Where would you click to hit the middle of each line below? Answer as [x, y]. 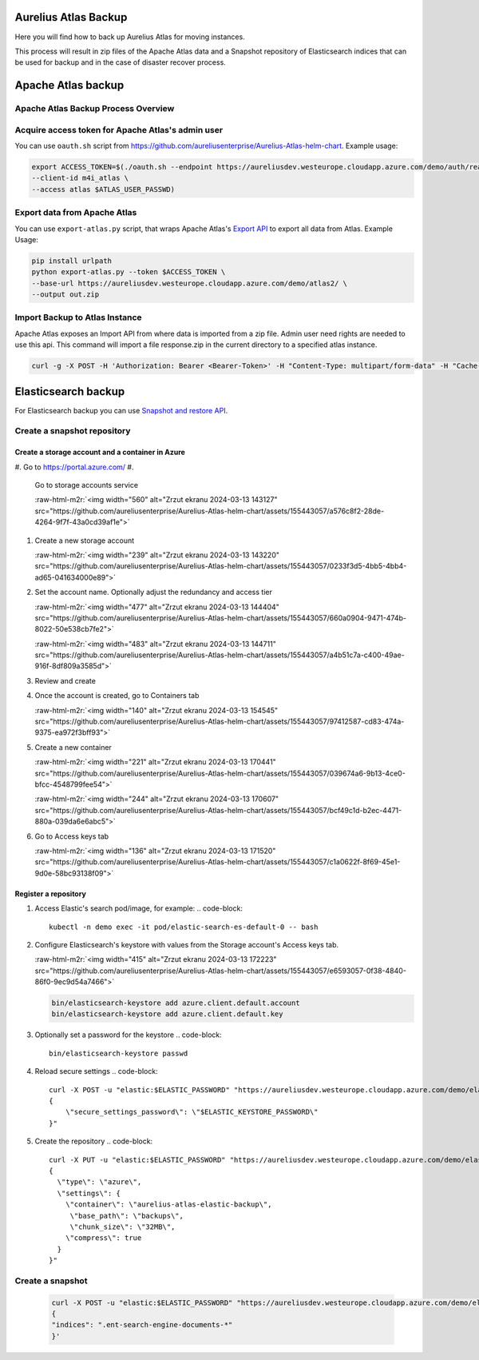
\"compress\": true [103, 1238]
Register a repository [51, 893]
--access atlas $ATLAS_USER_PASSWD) [103, 189]
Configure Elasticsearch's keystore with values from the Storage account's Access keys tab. [187, 944]
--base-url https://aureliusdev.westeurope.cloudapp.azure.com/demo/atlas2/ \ [189, 283]
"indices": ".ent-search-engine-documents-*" [142, 1325]
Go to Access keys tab [72, 836]
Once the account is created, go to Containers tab [117, 696]
